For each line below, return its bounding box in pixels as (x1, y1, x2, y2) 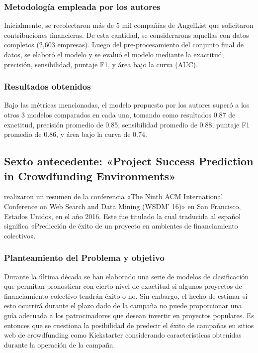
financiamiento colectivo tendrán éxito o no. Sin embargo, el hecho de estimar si (4, 290, 248, 301)
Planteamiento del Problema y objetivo (4, 251, 165, 264)
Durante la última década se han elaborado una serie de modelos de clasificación (4, 271, 249, 281)
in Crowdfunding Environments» (4, 168, 176, 183)
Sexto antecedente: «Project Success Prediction (4, 153, 254, 169)
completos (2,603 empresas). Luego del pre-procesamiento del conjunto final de (4, 39, 244, 50)
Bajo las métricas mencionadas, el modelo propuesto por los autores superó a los (4, 100, 250, 110)
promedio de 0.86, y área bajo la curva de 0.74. (4, 129, 147, 139)
